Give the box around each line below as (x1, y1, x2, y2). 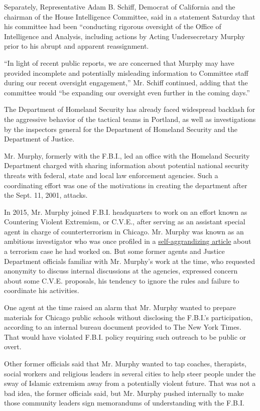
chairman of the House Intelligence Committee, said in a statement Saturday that (4, 11, 255, 22)
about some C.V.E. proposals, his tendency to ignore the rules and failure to (4, 275, 239, 286)
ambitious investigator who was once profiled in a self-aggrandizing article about (4, 236, 251, 246)
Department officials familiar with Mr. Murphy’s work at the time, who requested (4, 255, 255, 266)
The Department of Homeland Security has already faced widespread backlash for (4, 104, 255, 114)
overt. (4, 341, 22, 352)
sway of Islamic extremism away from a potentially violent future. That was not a (4, 378, 256, 388)
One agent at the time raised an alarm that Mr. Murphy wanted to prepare (4, 302, 236, 313)
